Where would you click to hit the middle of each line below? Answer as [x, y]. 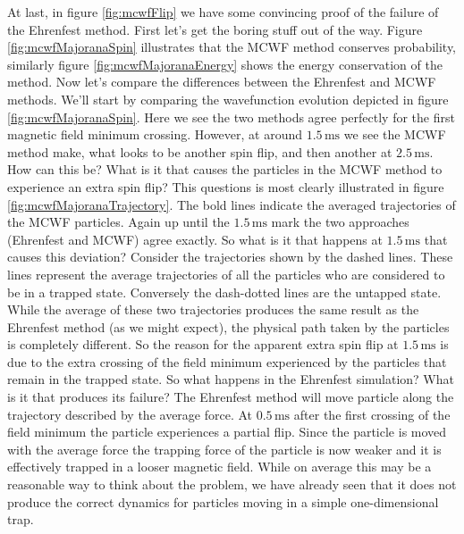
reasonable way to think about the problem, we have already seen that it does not [232, 484]
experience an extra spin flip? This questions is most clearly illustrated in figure [226, 186]
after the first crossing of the [372, 414]
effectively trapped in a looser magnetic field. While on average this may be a [219, 467]
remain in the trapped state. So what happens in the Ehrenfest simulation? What [231, 379]
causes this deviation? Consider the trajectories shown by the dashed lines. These [230, 257]
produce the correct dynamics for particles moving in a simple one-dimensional [223, 501]
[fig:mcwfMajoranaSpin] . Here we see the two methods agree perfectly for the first [231, 117]
